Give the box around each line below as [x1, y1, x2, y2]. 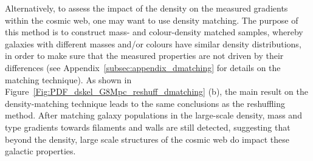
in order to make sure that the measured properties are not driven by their [5, 49, 284, 62]
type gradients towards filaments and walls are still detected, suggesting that [5, 120, 291, 133]
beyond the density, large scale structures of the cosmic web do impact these [5, 132, 289, 145]
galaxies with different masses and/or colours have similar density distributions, [5, 37, 301, 50]
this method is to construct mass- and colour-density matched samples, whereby [5, 26, 303, 38]
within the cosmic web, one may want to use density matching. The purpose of [5, 13, 298, 26]
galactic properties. [5, 145, 76, 157]
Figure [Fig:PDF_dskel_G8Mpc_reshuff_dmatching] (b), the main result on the [5, 85, 308, 98]
